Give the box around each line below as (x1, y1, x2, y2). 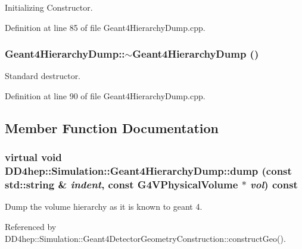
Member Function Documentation (5, 118, 219, 137)
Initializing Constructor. (5, 1, 93, 13)
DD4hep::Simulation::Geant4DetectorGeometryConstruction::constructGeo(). (5, 232, 286, 244)
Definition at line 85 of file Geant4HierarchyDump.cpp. (5, 21, 206, 33)
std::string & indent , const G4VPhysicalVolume (5, 177, 238, 192)
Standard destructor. (5, 70, 81, 82)
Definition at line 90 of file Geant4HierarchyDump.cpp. (5, 90, 206, 102)
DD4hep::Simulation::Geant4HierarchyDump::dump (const (5, 163, 292, 178)
